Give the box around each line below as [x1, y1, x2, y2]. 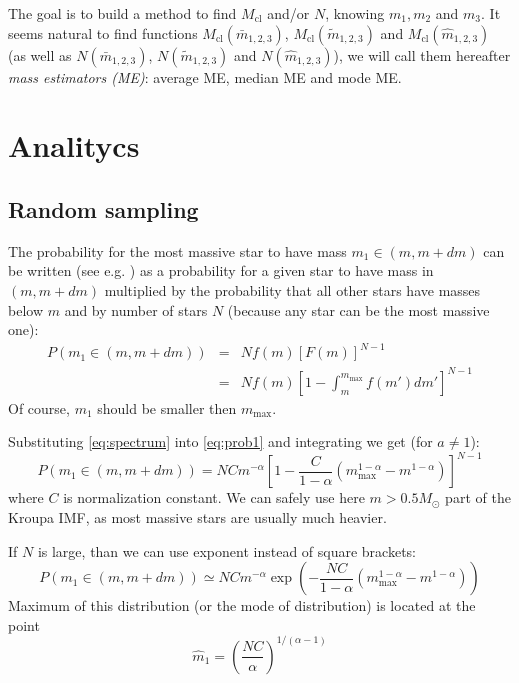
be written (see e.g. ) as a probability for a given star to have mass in [8, 260, 434, 281]
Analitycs [8, 125, 140, 166]
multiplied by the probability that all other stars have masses [104, 279, 481, 300]
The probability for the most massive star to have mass [8, 240, 347, 261]
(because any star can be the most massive [227, 299, 490, 320]
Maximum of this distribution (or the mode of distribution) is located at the [8, 595, 476, 616]
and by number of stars [64, 299, 208, 320]
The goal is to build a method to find [8, 3, 237, 23]
